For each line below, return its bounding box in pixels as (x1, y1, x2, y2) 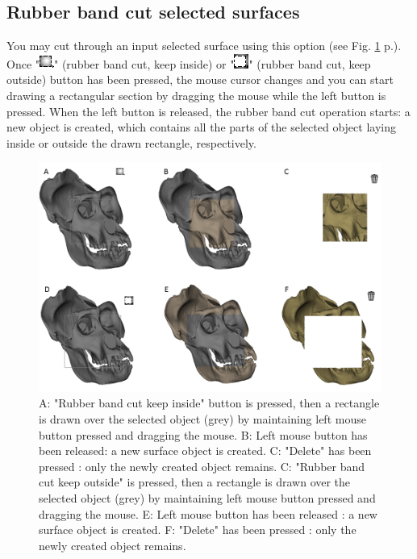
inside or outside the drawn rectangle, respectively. (6, 134, 256, 151)
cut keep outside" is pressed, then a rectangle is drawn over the (39, 473, 351, 490)
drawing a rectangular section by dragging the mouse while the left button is (6, 86, 386, 103)
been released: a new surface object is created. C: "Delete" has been (39, 442, 372, 459)
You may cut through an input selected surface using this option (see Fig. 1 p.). (6, 37, 402, 54)
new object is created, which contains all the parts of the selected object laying (6, 119, 396, 136)
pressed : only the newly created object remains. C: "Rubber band (39, 457, 365, 474)
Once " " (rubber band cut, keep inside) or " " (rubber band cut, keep (6, 55, 371, 72)
